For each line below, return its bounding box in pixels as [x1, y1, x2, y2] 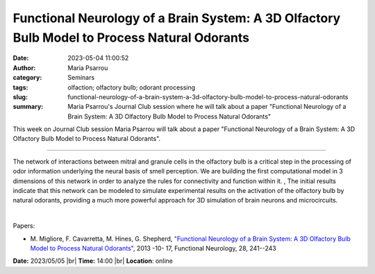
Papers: [12, 222, 35, 230]
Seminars [67, 74, 95, 82]
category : [12, 74, 42, 82]
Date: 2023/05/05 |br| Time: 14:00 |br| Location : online [12, 257, 174, 265]
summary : [12, 103, 44, 111]
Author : [12, 63, 36, 72]
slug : [12, 92, 28, 101]
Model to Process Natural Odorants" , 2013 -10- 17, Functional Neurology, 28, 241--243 [30, 243, 277, 252]
